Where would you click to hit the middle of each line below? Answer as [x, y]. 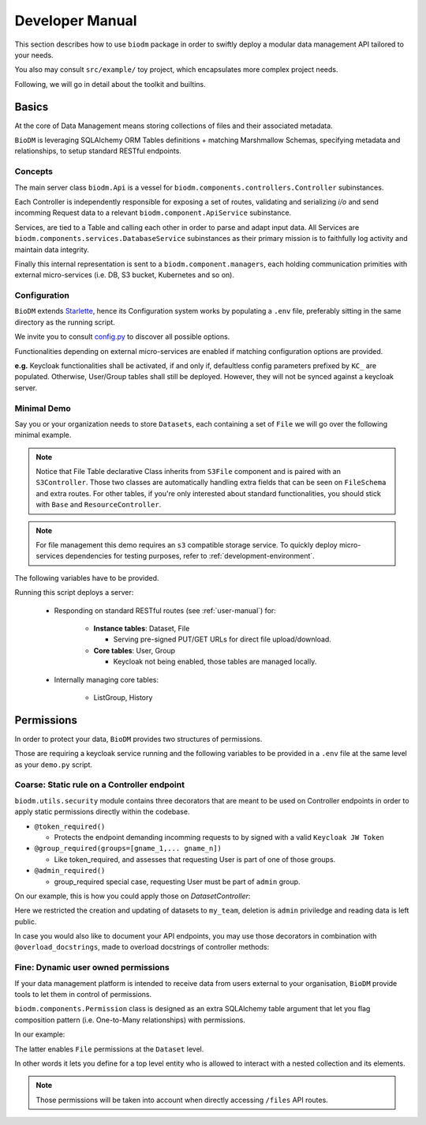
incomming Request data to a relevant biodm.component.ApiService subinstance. [153, 213]
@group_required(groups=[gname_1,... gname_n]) [128, 848]
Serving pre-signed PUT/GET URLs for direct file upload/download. [222, 639]
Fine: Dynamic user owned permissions [92, 968]
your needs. [34, 55]
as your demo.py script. [53, 764]
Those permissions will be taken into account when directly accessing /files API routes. [182, 1100]
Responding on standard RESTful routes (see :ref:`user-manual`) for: [165, 610]
